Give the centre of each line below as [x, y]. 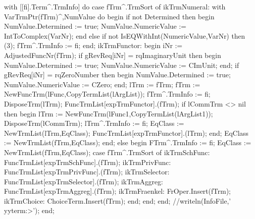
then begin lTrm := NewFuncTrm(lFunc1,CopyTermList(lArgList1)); [108, 113]
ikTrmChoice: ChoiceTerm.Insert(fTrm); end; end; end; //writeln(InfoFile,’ [118, 200]
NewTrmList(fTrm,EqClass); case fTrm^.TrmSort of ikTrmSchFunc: [107, 152]
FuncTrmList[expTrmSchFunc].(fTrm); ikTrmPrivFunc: [87, 162]
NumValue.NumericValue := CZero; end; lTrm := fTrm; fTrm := [102, 84]
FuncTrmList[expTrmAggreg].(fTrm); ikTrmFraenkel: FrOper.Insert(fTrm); [117, 191]
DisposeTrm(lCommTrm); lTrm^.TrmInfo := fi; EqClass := [94, 123]
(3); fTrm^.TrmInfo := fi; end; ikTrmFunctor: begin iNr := [93, 45]
